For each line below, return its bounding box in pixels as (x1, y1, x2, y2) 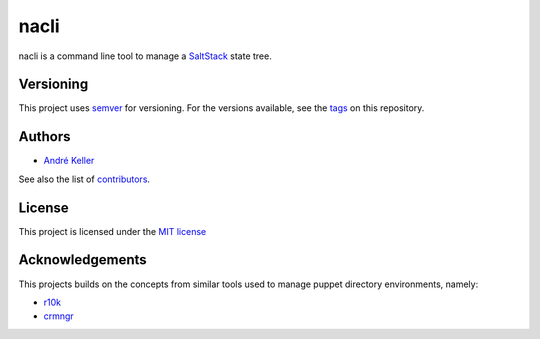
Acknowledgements (18, 251, 147, 269)
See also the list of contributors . (18, 173, 150, 185)
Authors (18, 128, 71, 145)
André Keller (43, 155, 95, 167)
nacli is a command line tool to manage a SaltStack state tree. (18, 50, 272, 62)
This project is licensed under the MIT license (18, 225, 207, 237)
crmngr (43, 310, 74, 322)
